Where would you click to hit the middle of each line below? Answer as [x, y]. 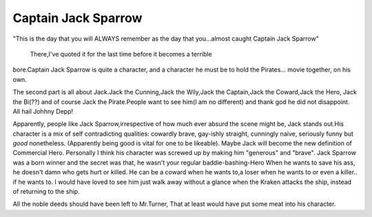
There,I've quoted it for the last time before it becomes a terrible [121, 54]
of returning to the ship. [46, 192]
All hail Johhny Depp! [43, 111]
